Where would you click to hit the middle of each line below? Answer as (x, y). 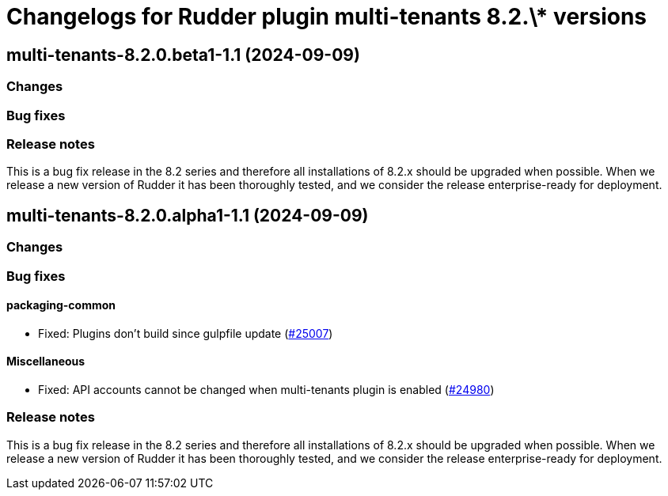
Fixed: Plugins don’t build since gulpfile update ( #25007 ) (186, 333)
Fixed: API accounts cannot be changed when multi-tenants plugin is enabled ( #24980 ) (266, 389)
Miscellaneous (46, 362)
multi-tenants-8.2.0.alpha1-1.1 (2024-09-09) (188, 215)
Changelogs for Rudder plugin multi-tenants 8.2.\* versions (327, 17)
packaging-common (61, 305)
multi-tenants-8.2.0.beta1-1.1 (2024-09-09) (183, 55)
